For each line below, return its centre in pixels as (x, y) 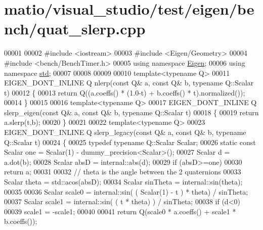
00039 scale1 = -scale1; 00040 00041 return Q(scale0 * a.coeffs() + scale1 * (120, 211)
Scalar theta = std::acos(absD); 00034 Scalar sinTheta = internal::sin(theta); (123, 182)
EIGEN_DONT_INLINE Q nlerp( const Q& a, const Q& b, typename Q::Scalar (129, 83)
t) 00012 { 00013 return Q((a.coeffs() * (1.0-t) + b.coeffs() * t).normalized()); (125, 92)
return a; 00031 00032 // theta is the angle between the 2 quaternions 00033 (123, 172)
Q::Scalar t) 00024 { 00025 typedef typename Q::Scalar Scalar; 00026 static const (130, 142)
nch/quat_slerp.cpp (75, 29)
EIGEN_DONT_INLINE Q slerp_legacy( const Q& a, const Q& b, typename (125, 132)
